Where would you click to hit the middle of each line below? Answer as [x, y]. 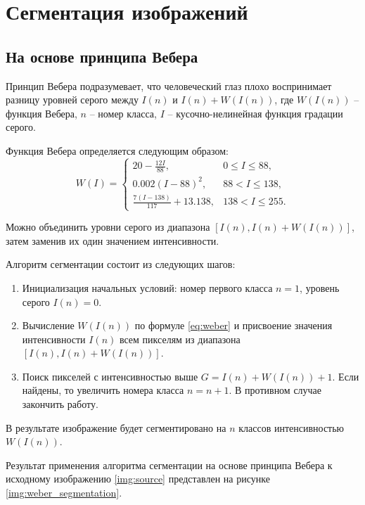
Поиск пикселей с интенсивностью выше [110, 376]
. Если [346, 376]
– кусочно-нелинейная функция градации [255, 113]
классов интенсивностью [292, 427]
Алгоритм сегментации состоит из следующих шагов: [121, 264]
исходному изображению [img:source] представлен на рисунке [138, 479]
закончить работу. [60, 404]
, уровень [320, 287]
